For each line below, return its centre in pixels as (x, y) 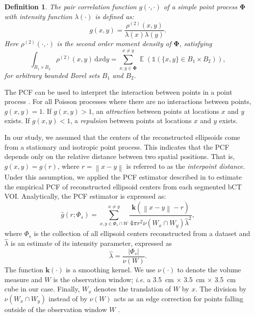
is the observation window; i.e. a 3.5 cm (114, 279)
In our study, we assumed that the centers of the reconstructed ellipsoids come (122, 137)
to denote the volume (209, 269)
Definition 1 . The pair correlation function (71, 6)
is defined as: (115, 16)
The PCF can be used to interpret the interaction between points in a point (118, 92)
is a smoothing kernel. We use (111, 269)
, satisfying (196, 43)
